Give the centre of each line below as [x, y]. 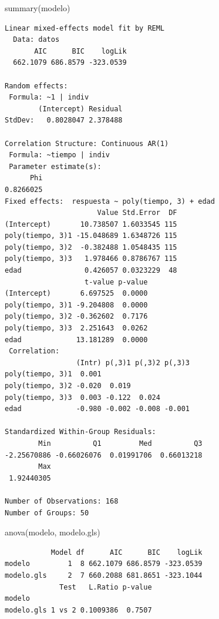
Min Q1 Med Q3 [120, 443]
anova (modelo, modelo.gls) [53, 532]
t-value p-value [116, 282]
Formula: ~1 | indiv [49, 97]
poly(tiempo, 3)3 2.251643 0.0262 [76, 328]
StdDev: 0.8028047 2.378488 [64, 120]
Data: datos [36, 40]
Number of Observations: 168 [62, 501]
